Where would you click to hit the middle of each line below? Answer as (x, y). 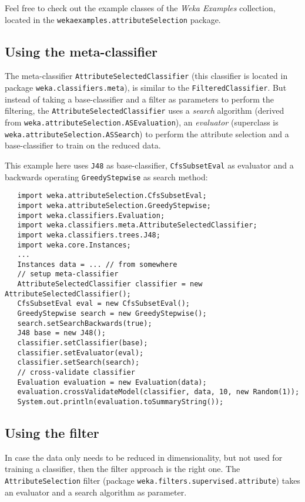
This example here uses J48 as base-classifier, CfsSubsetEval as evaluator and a (149, 165)
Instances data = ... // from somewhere (97, 264)
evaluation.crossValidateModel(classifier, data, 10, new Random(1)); (158, 392)
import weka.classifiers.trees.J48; (89, 235)
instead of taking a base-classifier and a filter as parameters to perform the (140, 99)
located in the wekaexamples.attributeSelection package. (113, 19)
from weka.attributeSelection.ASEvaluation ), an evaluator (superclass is (142, 122)
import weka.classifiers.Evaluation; (91, 215)
